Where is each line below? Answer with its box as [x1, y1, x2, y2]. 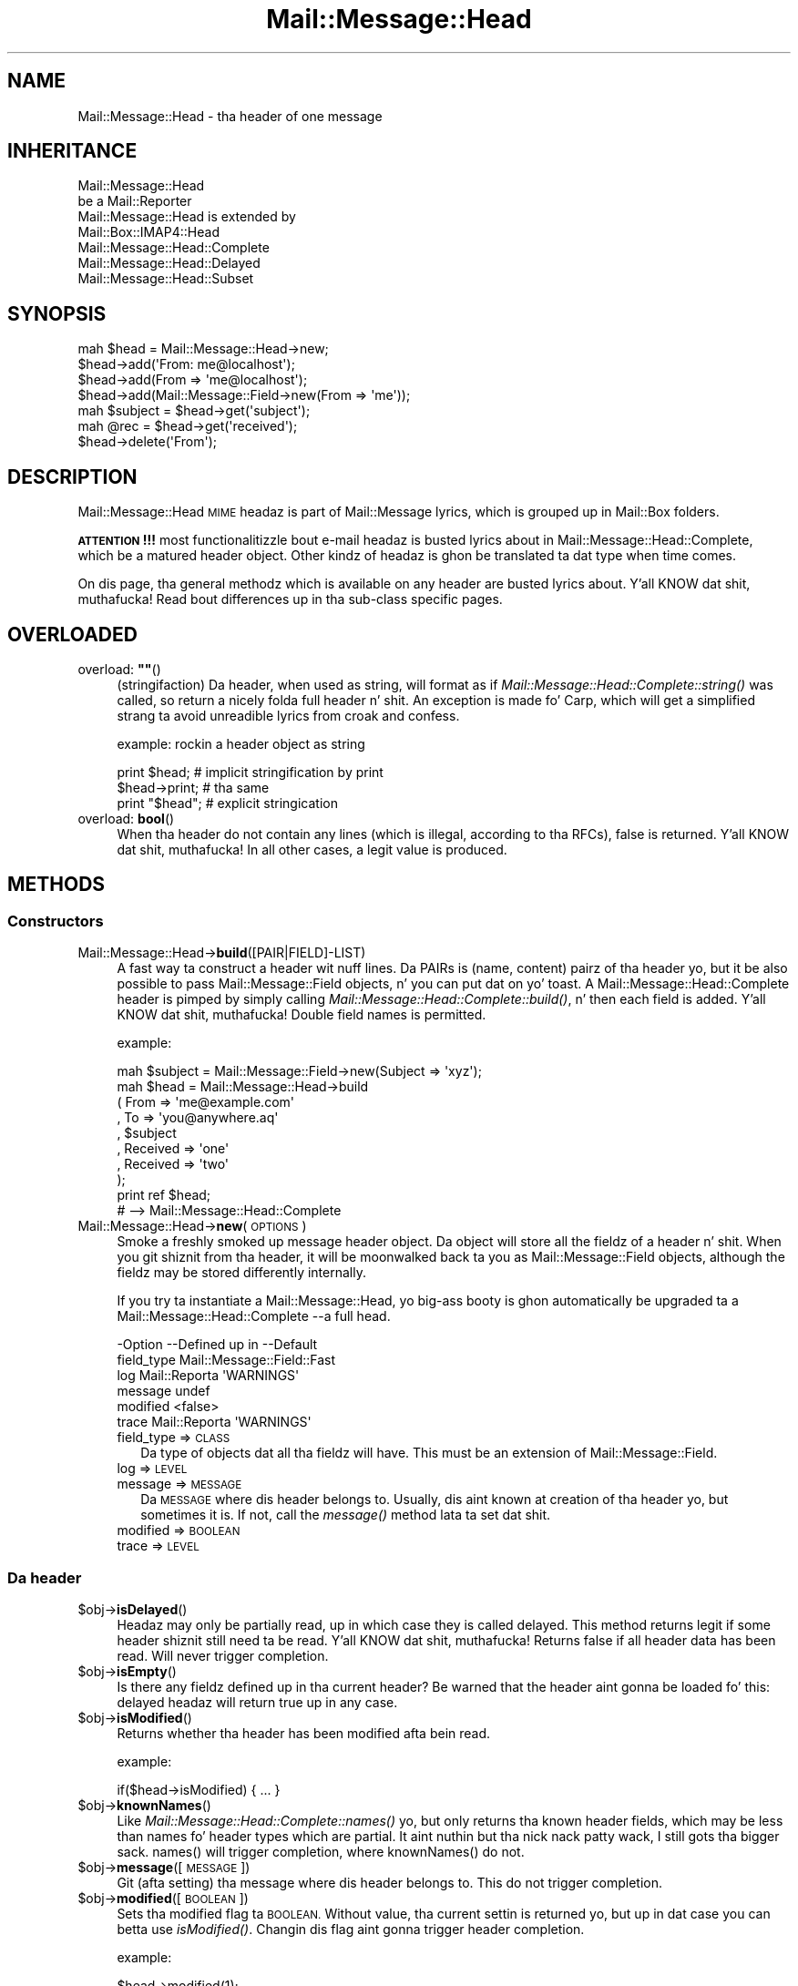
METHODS [7, 873, 106, 896]
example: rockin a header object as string [117, 735, 365, 752]
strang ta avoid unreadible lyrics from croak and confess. [117, 707, 460, 723]
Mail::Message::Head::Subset [77, 271, 254, 287]
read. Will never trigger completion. [117, 1647, 329, 1664]
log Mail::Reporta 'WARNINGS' [117, 1367, 300, 1384]
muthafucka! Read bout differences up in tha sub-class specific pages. [77, 591, 503, 608]
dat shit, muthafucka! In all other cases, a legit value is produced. [117, 841, 507, 857]
